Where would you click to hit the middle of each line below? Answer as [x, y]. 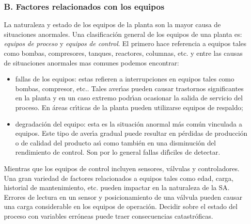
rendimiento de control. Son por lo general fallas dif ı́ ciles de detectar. [118, 152]
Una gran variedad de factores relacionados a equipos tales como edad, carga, [119, 178]
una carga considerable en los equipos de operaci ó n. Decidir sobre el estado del [121, 206]
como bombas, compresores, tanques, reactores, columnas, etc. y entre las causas [123, 53]
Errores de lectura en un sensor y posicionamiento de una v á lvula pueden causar [123, 197]
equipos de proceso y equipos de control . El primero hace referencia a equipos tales [125, 43]
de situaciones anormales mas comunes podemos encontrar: [92, 62]
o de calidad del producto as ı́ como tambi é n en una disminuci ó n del [116, 142]
